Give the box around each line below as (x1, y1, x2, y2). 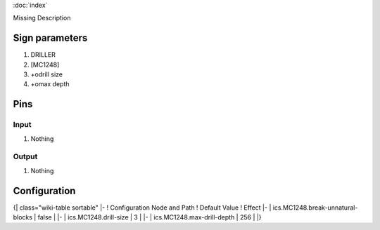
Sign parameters (13, 32, 88, 44)
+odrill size (30, 70, 63, 79)
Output (13, 151, 38, 161)
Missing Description (13, 14, 71, 22)
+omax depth (30, 80, 70, 88)
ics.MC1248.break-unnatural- (272, 203, 358, 212)
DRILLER (30, 50, 56, 59)
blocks (13, 213, 33, 222)
